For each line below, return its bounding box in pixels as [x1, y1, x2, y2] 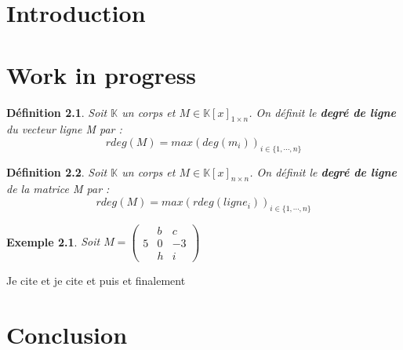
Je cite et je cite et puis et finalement [6, 272, 186, 289]
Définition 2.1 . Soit [6, 104, 107, 120]
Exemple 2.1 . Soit [6, 233, 100, 250]
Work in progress [6, 58, 197, 90]
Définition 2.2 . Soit [6, 163, 107, 180]
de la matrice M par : [6, 180, 110, 197]
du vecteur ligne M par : [6, 121, 122, 137]
